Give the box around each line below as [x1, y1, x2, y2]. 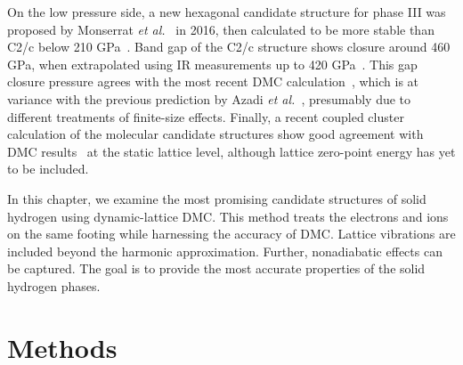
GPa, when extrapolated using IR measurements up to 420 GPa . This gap [7, 54, 418, 73]
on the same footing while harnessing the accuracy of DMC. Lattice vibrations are [7, 224, 456, 243]
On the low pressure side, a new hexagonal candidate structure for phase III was [7, 3, 446, 20]
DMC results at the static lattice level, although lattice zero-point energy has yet [7, 142, 456, 160]
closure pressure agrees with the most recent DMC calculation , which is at [7, 72, 419, 91]
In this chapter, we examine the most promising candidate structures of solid [7, 189, 426, 207]
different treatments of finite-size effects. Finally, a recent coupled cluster [7, 107, 404, 126]
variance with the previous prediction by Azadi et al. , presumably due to [7, 89, 411, 108]
